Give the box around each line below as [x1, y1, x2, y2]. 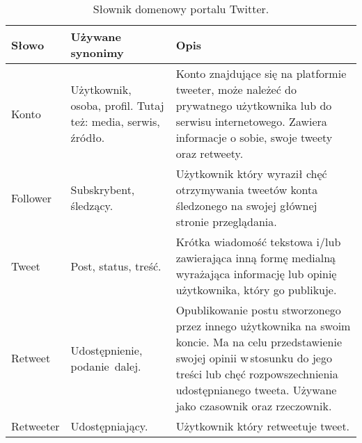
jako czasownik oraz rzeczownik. [175, 398, 332, 414]
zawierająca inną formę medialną [175, 250, 336, 266]
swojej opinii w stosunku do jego [175, 350, 332, 366]
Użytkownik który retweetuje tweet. [175, 418, 350, 434]
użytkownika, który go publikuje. [175, 282, 337, 298]
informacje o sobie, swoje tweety [175, 129, 333, 145]
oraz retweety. [175, 145, 244, 161]
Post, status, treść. [70, 257, 162, 274]
